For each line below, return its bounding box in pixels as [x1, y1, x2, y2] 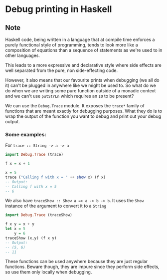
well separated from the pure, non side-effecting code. [5, 67, 118, 73]
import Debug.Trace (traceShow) [5, 213, 72, 218]
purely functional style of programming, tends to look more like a [5, 42, 138, 48]
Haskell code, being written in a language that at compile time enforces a [5, 36, 155, 42]
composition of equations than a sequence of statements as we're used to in [5, 47, 163, 53]
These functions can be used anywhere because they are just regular [5, 259, 148, 265]
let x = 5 [5, 226, 26, 232]
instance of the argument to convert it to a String [5, 203, 106, 209]
